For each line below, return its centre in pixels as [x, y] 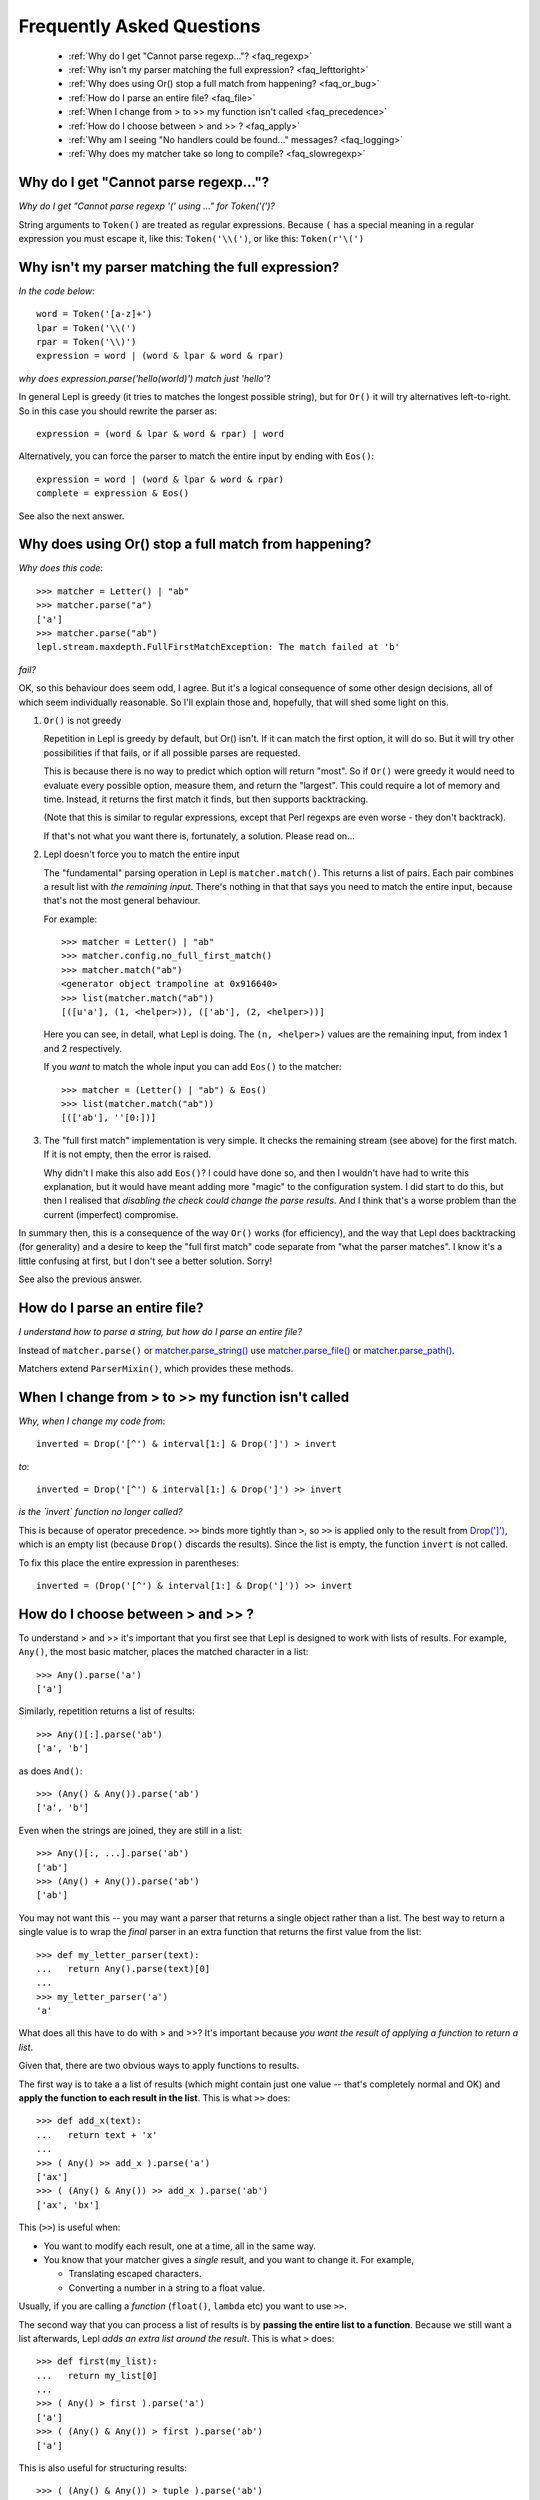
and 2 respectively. [82, 1048]
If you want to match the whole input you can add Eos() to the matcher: [192, 1067]
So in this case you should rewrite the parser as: [118, 411]
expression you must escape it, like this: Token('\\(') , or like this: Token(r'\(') [191, 238]
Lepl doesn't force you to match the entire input [141, 854]
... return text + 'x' [97, 2134]
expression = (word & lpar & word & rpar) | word [160, 433]
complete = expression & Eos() [113, 493]
